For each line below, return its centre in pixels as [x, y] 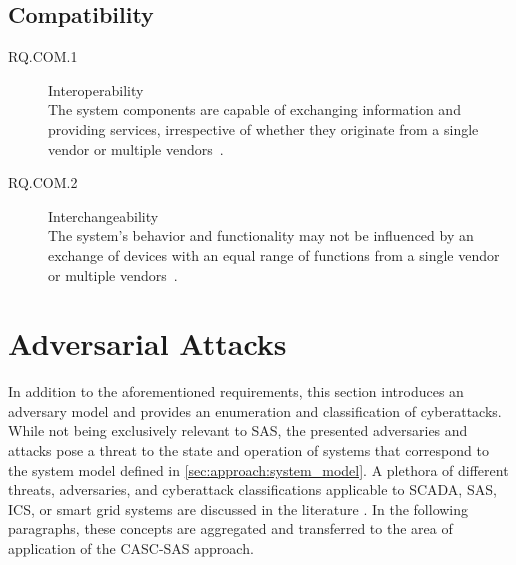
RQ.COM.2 [43, 182]
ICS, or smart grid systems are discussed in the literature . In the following [238, 508]
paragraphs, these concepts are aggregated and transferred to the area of [230, 528]
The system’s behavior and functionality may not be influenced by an [261, 235]
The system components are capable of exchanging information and [254, 109]
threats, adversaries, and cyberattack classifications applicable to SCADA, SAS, [252, 489]
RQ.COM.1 [43, 56]
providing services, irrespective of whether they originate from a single [263, 128]
